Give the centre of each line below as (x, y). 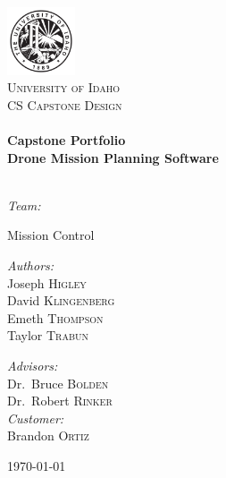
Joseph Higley (47, 282)
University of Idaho (63, 87)
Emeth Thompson (55, 317)
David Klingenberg (61, 300)
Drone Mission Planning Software (113, 157)
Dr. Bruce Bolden (58, 383)
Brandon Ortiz (48, 435)
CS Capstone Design (65, 104)
